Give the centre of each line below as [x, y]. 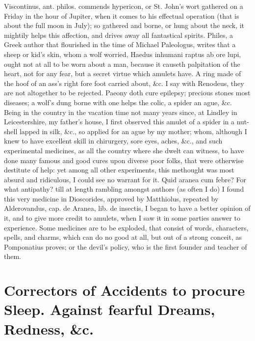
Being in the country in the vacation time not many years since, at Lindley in [121, 112]
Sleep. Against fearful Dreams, [110, 309]
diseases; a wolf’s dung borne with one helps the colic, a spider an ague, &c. [118, 102]
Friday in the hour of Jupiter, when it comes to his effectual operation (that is [122, 15]
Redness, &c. [49, 328]
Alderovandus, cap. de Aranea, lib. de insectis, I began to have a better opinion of [127, 208]
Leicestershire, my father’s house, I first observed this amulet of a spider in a [119, 122]
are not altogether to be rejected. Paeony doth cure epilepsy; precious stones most [127, 93]
